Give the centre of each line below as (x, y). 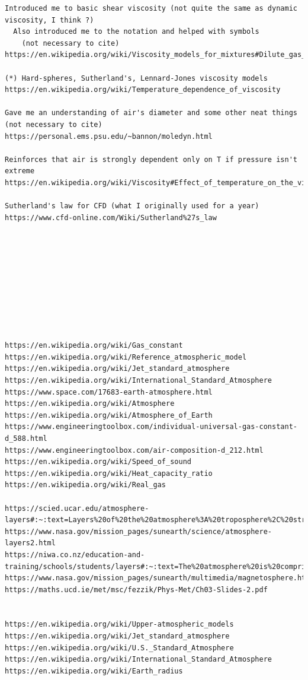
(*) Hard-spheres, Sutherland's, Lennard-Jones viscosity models (136, 78)
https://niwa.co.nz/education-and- (75, 555)
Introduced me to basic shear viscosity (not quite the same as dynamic (151, 8)
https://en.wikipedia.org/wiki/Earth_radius (94, 671)
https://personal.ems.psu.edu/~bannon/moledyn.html (109, 136)
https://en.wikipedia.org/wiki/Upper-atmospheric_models (119, 625)
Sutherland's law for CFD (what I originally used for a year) (132, 206)
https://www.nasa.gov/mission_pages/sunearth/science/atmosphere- (139, 531)
